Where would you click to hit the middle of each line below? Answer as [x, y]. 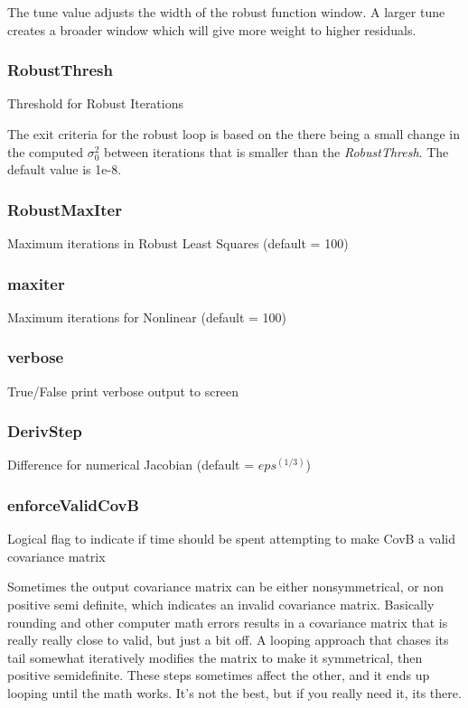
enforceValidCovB [73, 504]
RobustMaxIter [65, 209]
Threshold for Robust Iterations [96, 103]
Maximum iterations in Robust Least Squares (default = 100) [178, 243]
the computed [45, 151]
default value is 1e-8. [65, 169]
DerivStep [45, 431]
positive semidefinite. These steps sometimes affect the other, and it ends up [219, 675]
